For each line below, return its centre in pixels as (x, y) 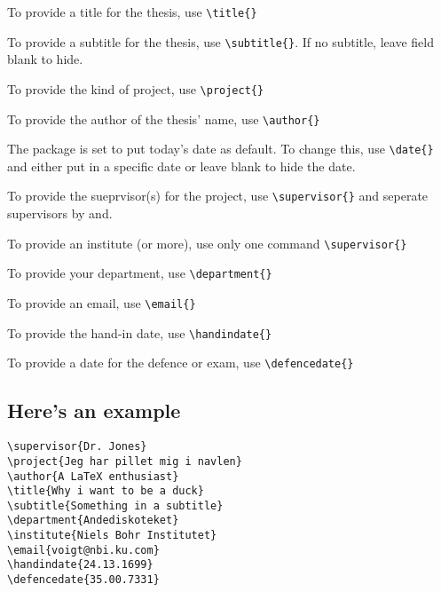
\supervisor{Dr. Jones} (77, 447)
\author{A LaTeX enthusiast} (93, 476)
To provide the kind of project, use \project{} (136, 88)
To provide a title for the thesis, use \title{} (132, 12)
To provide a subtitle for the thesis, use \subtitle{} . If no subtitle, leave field (220, 41)
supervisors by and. (60, 213)
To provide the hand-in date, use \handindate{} (140, 332)
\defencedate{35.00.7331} (83, 580)
